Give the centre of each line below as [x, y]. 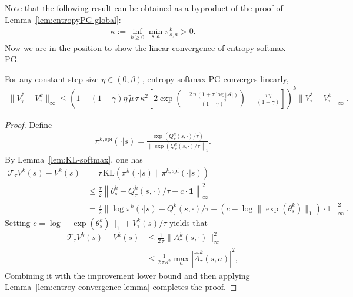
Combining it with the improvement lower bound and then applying [127, 275]
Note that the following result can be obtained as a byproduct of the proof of [144, 8]
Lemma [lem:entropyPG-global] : [63, 19]
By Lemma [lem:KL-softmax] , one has [74, 159]
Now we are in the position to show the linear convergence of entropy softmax [145, 47]
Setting [18, 222]
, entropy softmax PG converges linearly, [215, 78]
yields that [188, 222]
